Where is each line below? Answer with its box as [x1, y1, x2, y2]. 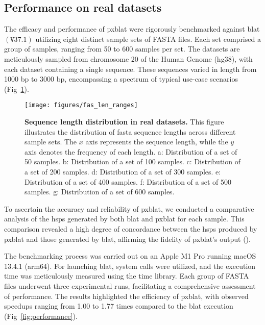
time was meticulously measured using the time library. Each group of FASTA [4, 270, 249, 281]
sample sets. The [25, 136, 77, 147]
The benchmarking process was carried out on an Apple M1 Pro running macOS [4, 251, 256, 261]
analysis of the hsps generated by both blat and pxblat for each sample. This [4, 213, 245, 224]
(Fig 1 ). [4, 83, 29, 94]
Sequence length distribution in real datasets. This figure [25, 116, 224, 127]
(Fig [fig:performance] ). [4, 310, 78, 321]
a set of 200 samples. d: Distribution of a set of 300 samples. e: [25, 166, 221, 177]
